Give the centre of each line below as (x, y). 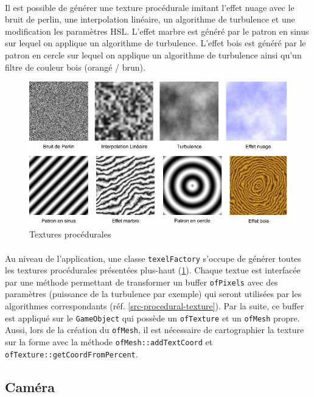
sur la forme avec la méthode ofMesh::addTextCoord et (109, 341)
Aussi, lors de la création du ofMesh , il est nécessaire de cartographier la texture (155, 330)
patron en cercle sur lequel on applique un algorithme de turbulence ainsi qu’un (153, 54)
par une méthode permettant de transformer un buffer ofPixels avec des (141, 282)
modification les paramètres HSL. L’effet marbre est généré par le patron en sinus (157, 31)
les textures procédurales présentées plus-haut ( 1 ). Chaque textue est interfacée (153, 270)
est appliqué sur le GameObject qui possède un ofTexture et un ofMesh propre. (152, 318)
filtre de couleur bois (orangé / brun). (75, 67)
